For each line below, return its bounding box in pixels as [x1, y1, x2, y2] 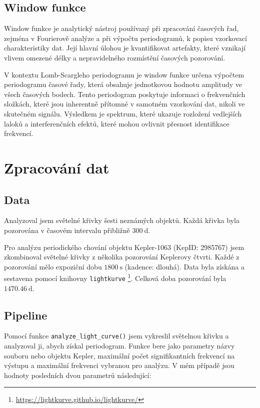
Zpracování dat [4, 157, 109, 177]
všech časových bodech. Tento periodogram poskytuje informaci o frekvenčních [4, 88, 245, 99]
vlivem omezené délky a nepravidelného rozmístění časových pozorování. [4, 52, 225, 62]
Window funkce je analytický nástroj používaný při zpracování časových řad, [4, 23, 239, 33]
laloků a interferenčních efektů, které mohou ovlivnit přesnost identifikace [4, 118, 229, 128]
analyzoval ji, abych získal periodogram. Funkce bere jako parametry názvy [4, 340, 235, 351]
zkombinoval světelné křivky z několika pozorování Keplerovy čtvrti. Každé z [4, 251, 239, 262]
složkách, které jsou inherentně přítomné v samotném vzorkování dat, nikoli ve [4, 98, 245, 109]
